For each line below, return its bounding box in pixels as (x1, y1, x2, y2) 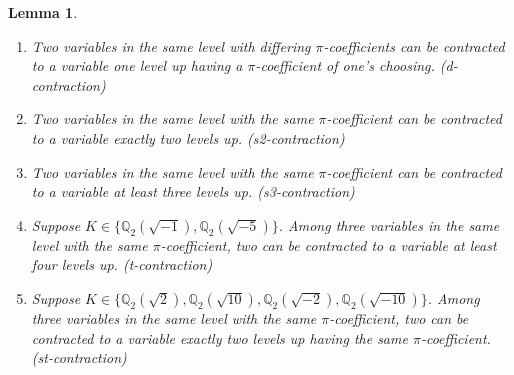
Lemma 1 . (8, 2, 78, 22)
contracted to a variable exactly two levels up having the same (31, 327, 408, 348)
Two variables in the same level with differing (31, 35, 311, 56)
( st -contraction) (31, 347, 127, 368)
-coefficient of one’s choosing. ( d (255, 55, 453, 76)
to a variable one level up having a (31, 55, 243, 76)
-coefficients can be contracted (323, 35, 505, 56)
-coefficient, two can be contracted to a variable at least (160, 234, 497, 255)
